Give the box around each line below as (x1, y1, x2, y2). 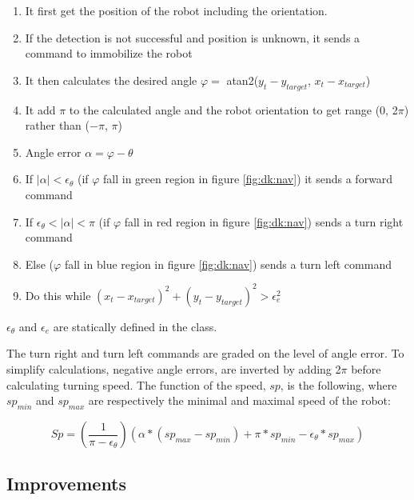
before (351, 361, 381, 378)
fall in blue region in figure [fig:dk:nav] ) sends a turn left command (64, 255, 392, 272)
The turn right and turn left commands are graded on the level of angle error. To (6, 345, 404, 362)
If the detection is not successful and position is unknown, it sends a (25, 29, 360, 46)
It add (25, 101, 56, 118)
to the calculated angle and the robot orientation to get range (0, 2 (69, 101, 398, 118)
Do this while (25, 286, 91, 303)
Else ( (25, 255, 54, 272)
